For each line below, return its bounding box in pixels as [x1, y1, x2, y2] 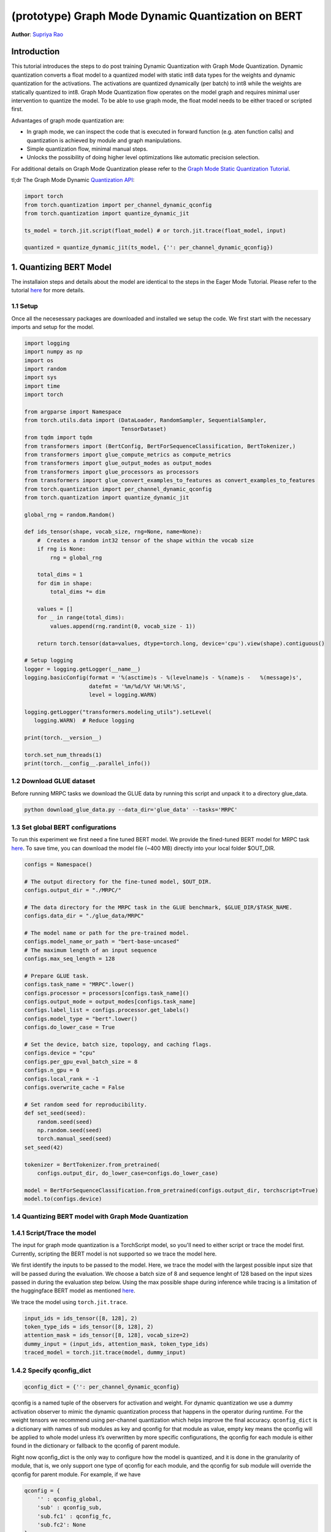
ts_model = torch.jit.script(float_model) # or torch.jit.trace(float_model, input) [24, 227, 286, 234]
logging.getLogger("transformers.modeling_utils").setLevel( [24, 708, 212, 715]
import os [24, 357, 54, 364]
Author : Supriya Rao [11, 31, 64, 38]
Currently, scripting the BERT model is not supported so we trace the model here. [11, 1250, 217, 1257]
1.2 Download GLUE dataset [11, 777, 96, 786]
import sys [24, 374, 57, 381]
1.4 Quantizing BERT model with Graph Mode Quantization [11, 1212, 189, 1221]
